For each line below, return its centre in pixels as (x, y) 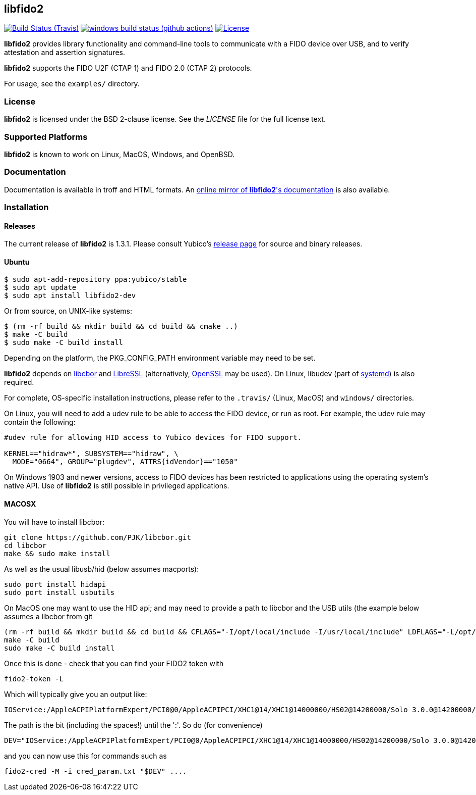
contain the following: (40, 422)
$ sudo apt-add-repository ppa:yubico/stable (96, 280)
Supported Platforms (46, 137)
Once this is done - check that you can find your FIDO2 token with (114, 663)
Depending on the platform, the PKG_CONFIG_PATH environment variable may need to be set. (160, 358)
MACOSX (20, 504)
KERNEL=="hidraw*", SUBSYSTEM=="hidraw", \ (91, 454)
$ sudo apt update (40, 288)
